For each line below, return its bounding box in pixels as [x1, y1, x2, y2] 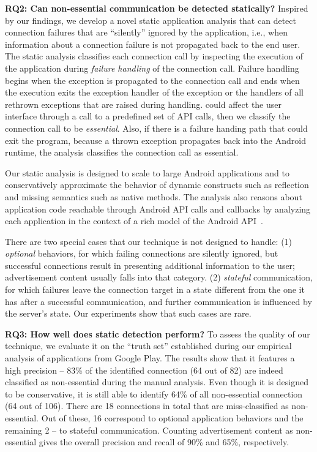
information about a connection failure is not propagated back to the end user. [5, 37, 300, 50]
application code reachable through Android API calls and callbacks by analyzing [5, 202, 311, 215]
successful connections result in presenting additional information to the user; [5, 258, 295, 271]
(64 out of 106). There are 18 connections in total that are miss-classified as [5, 399, 289, 412]
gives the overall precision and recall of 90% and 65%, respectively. [39, 435, 289, 448]
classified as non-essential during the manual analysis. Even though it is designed [5, 375, 308, 388]
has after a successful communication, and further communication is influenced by [5, 295, 312, 307]
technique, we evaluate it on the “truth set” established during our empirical [5, 339, 292, 352]
